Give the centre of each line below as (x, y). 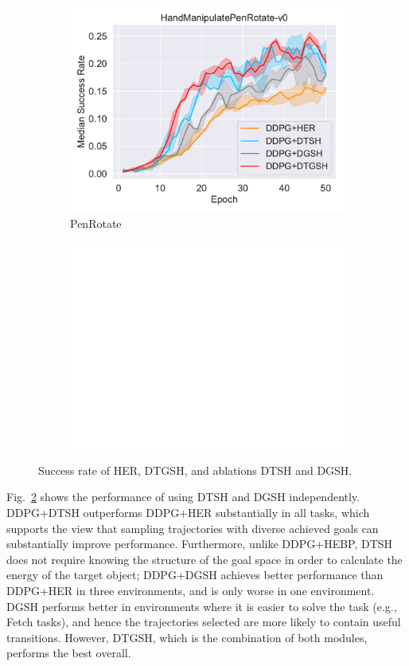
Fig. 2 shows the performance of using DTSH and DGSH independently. (183, 497)
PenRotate (96, 223)
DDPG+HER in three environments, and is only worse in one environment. (191, 590)
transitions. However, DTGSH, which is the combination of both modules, (187, 637)
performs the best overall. (69, 653)
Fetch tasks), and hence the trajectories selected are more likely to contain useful (204, 622)
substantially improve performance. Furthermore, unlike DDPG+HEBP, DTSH (200, 544)
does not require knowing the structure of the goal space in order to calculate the (204, 559)
